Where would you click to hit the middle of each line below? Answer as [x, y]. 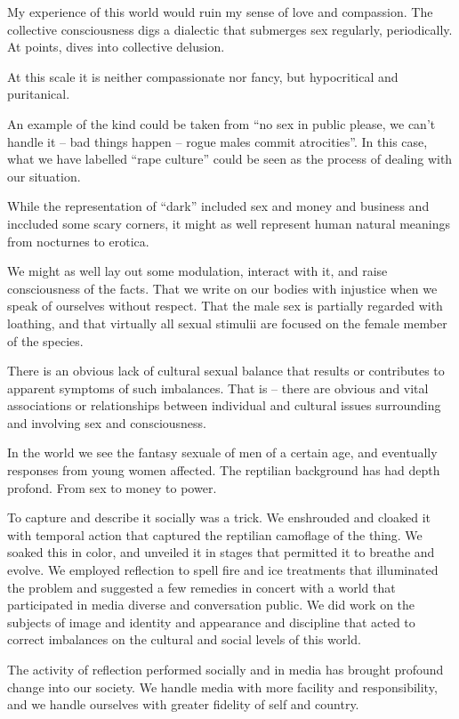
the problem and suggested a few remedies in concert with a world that [201, 587]
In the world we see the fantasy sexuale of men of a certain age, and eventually [222, 452]
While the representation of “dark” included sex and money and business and [218, 206]
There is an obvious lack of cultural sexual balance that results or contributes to [226, 371]
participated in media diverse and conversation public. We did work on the [211, 605]
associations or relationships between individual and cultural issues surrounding [224, 405]
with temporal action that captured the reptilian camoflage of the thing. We [215, 534]
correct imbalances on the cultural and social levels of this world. [184, 639]
